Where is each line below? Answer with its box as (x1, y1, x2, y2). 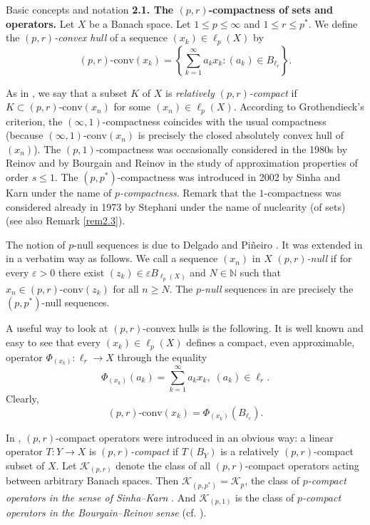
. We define (308, 16, 358, 31)
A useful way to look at (6, 321, 108, 336)
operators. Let (6, 16, 75, 31)
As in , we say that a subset (6, 85, 128, 100)
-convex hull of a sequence (54, 30, 168, 45)
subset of (6, 457, 45, 472)
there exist (58, 265, 105, 280)
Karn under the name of (6, 185, 112, 200)
